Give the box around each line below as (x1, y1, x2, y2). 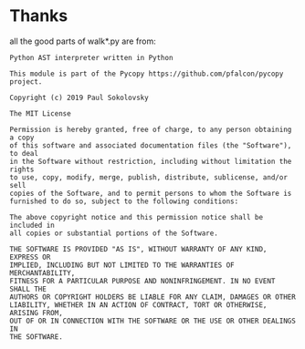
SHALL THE (9, 284, 47, 293)
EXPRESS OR (9, 252, 51, 262)
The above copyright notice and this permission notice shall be (9, 212, 263, 221)
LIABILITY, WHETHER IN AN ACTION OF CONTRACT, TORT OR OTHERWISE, (9, 300, 268, 310)
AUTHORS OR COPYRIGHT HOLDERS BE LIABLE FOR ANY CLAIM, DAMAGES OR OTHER (9, 293, 297, 302)
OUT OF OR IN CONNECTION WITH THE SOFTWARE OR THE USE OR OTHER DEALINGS (9, 316, 297, 325)
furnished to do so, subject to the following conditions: (9, 197, 239, 206)
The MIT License (9, 108, 71, 118)
